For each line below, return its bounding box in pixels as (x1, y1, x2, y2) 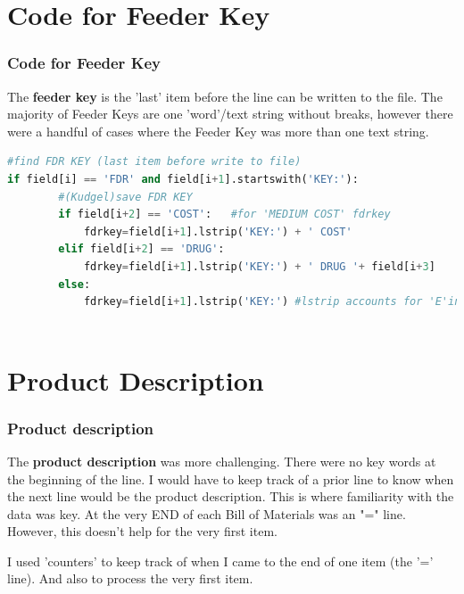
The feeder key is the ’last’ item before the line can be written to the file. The (7, 87, 443, 105)
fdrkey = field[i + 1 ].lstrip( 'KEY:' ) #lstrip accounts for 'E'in (83, 295, 461, 309)
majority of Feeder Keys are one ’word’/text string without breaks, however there (7, 104, 453, 123)
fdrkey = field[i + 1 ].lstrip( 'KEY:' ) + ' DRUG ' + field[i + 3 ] (83, 260, 435, 273)
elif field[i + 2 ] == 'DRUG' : (58, 243, 225, 256)
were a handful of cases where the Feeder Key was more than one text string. (7, 121, 429, 140)
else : (58, 277, 91, 291)
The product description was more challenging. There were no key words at (7, 451, 436, 470)
